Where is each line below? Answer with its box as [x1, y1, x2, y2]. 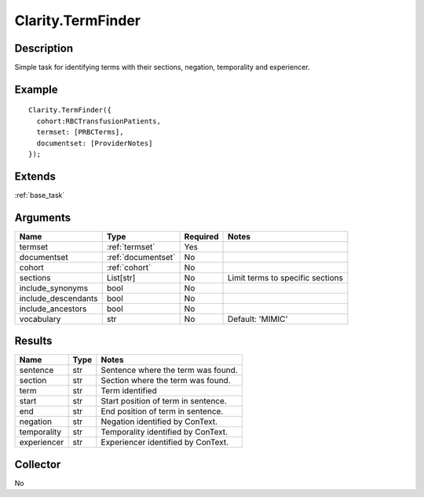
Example [14, 82, 58, 96]
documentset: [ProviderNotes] [36, 138, 153, 148]
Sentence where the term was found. [101, 365, 239, 376]
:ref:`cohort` [106, 261, 152, 272]
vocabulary [19, 313, 61, 324]
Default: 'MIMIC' [228, 313, 288, 324]
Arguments [14, 210, 71, 224]
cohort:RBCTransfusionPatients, [36, 116, 161, 126]
